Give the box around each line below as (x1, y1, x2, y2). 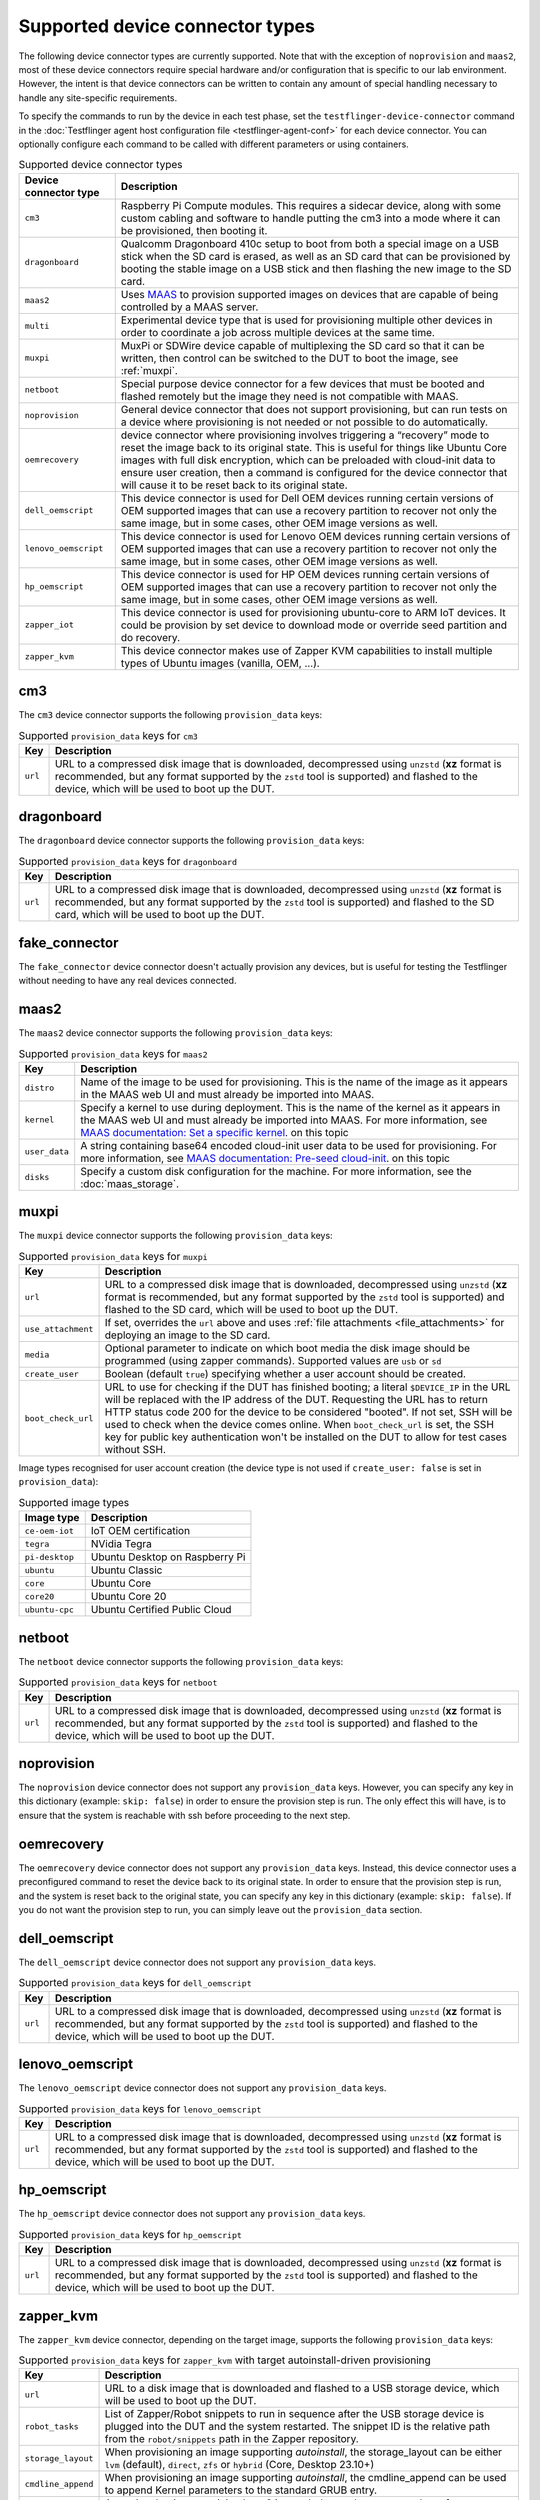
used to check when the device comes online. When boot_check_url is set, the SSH (104, 1418, 495, 1432)
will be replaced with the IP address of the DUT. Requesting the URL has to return (104, 1393, 489, 1407)
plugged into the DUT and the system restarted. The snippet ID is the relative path (104, 2420, 490, 2434)
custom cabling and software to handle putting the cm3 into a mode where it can (120, 211, 501, 225)
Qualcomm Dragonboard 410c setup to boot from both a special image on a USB (120, 236, 500, 250)
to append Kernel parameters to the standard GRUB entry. (104, 2483, 378, 2497)
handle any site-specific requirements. (18, 91, 178, 104)
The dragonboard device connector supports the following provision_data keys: (18, 835, 365, 847)
